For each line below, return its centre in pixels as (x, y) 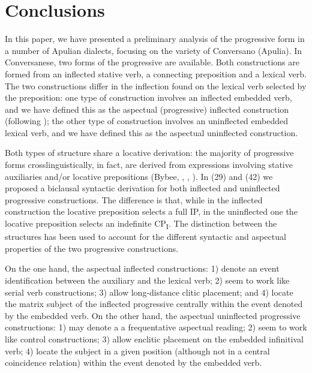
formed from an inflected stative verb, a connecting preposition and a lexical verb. (156, 73)
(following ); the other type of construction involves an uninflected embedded (146, 121)
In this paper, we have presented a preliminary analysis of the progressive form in (155, 39)
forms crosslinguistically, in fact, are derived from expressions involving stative (149, 165)
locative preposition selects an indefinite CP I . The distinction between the (141, 224)
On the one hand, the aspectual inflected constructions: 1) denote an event (142, 268)
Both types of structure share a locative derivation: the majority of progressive (149, 153)
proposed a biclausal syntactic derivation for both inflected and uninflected (142, 188)
